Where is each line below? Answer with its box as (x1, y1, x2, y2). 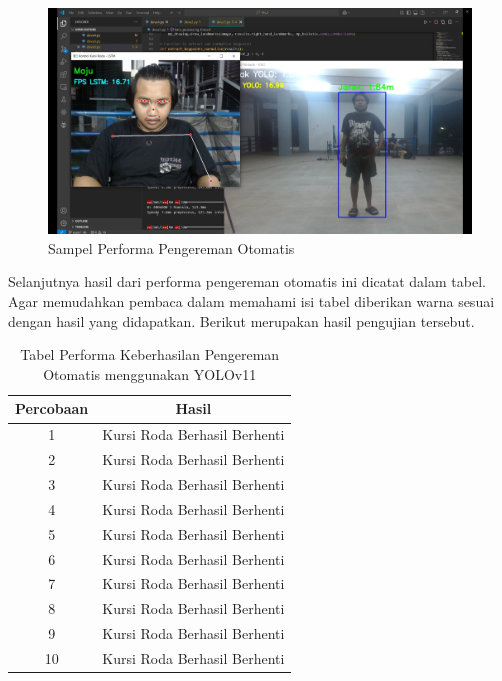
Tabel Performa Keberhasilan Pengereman (20, 344, 280, 365)
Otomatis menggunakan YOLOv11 (43, 363, 257, 384)
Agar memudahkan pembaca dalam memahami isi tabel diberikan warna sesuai (8, 291, 495, 312)
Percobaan (15, 398, 89, 419)
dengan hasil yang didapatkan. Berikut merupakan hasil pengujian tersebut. (8, 310, 475, 331)
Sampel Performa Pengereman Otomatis (48, 237, 295, 258)
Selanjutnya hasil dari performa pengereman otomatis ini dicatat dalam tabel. (8, 271, 486, 292)
